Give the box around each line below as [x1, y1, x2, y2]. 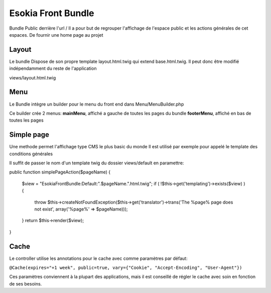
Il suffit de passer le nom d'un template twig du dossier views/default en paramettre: [9, 160, 184, 166]
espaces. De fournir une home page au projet [9, 32, 103, 38]
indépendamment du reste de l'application [9, 65, 97, 71]
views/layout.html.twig [9, 74, 56, 80]
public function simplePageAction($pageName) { [9, 169, 111, 175]
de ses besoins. [9, 280, 42, 286]
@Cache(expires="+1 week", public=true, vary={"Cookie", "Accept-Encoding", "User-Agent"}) [9, 265, 242, 271]
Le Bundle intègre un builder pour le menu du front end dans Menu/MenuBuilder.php [9, 101, 184, 107]
